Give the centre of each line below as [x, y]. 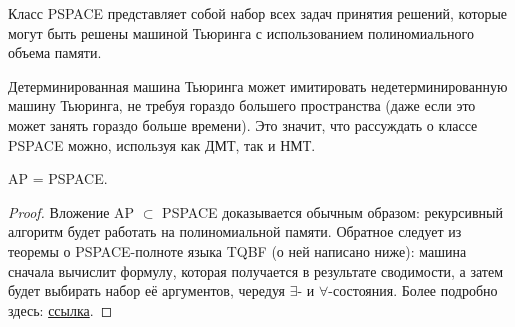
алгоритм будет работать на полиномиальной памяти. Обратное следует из [235, 231]
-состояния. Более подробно [413, 290]
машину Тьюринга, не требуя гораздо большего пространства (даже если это [242, 105]
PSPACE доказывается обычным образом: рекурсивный [332, 211]
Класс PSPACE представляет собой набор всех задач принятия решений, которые [258, 13]
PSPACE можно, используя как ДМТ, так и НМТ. [162, 144]
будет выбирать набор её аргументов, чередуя [146, 290]
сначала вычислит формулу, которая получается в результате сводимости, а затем [256, 270]
